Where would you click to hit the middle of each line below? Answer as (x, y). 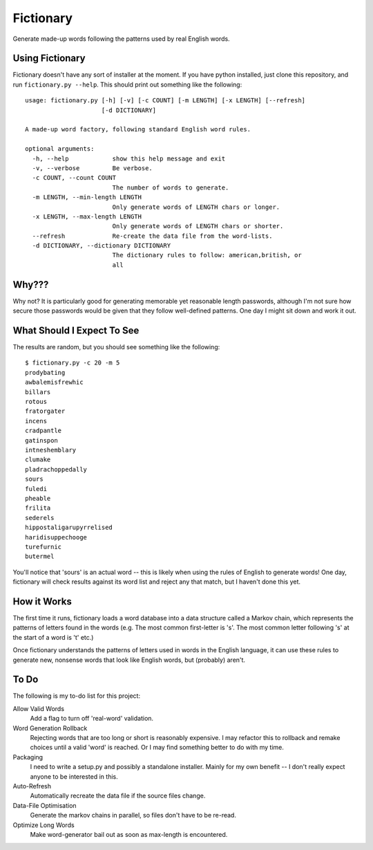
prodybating (45, 372)
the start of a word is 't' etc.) (53, 637)
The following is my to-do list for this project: (77, 696)
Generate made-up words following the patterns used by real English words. (122, 39)
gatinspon (41, 440)
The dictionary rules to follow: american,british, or (207, 255)
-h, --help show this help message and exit (129, 158)
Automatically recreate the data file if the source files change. (118, 796)
